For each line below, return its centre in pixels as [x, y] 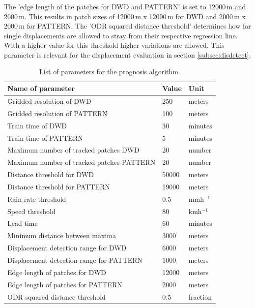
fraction [200, 296]
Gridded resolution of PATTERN [57, 113]
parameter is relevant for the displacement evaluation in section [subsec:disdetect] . [127, 54]
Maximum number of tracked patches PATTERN [82, 162]
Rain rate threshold [37, 199]
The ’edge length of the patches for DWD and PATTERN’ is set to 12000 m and [125, 6]
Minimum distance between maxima [62, 235]
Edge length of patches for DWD [57, 272]
